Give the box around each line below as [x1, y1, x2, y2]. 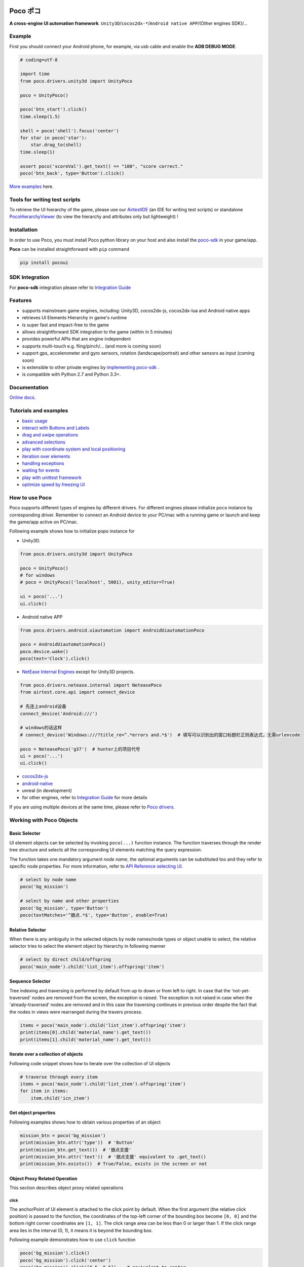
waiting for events [22, 467, 60, 473]
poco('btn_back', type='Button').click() [20, 170, 125, 176]
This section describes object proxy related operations [9, 1185, 124, 1191]
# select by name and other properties [20, 898, 119, 904]
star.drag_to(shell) [30, 142, 82, 148]
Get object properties [9, 1110, 56, 1116]
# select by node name [20, 877, 77, 882]
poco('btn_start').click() [20, 106, 87, 113]
